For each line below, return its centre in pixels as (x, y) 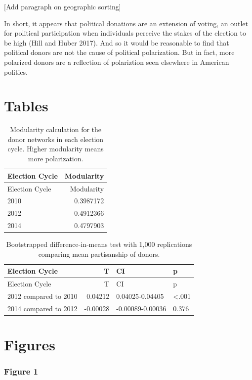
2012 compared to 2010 (42, 296)
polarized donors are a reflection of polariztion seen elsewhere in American (117, 62)
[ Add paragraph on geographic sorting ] (63, 6)
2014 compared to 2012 (42, 308)
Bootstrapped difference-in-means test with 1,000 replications (99, 244)
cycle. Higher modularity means (56, 149)
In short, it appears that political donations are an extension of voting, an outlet (126, 23)
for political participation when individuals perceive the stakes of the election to (125, 33)
